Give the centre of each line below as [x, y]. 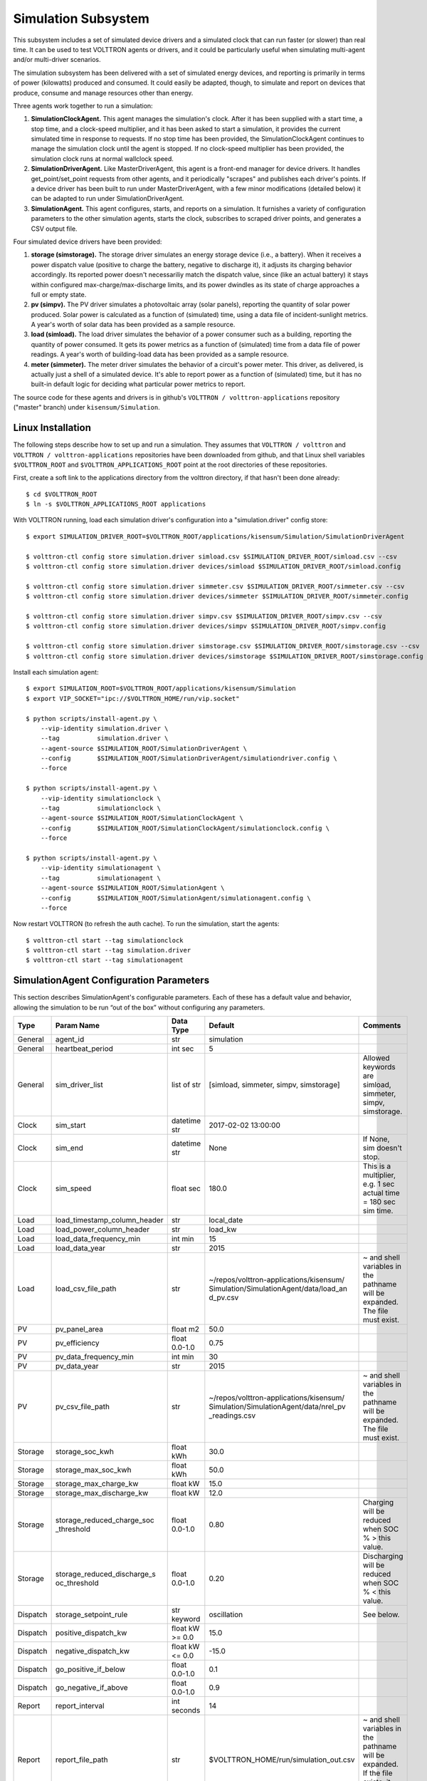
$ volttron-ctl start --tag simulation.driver [109, 950]
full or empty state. [59, 294]
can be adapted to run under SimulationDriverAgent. [107, 199]
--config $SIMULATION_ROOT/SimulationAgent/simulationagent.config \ [175, 898]
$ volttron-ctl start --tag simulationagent [105, 960]
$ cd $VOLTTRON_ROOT [62, 494]
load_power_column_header [102, 1230]
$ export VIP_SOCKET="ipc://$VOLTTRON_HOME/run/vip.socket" [133, 699]
